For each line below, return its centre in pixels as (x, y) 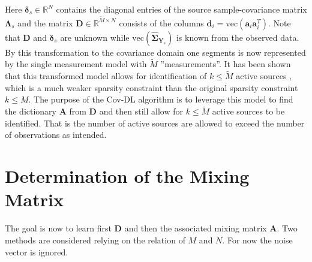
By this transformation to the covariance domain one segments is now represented (155, 52)
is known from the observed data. (238, 37)
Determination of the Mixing (127, 176)
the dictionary (31, 111)
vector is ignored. (37, 252)
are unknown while (95, 37)
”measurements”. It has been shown (226, 64)
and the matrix (45, 22)
